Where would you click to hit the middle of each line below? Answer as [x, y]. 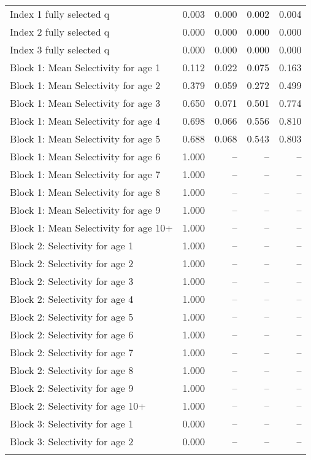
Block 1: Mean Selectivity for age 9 [85, 210]
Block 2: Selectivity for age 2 [72, 263]
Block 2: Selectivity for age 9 [72, 388]
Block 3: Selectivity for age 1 [72, 423]
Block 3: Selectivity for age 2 [72, 441]
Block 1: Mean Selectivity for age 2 [85, 85]
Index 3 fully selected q [60, 49]
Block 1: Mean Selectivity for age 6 [85, 156]
